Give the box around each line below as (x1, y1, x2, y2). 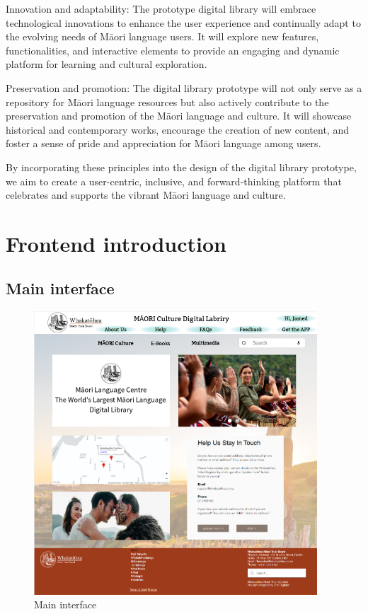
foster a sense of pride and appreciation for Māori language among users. (6, 136, 321, 151)
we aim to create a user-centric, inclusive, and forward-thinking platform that (6, 173, 342, 188)
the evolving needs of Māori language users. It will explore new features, (6, 29, 319, 44)
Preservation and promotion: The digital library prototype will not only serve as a (6, 80, 362, 95)
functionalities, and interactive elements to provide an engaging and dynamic (6, 42, 340, 57)
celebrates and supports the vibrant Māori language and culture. (6, 187, 286, 202)
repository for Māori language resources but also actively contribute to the (6, 94, 329, 109)
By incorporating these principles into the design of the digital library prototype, (6, 159, 357, 174)
